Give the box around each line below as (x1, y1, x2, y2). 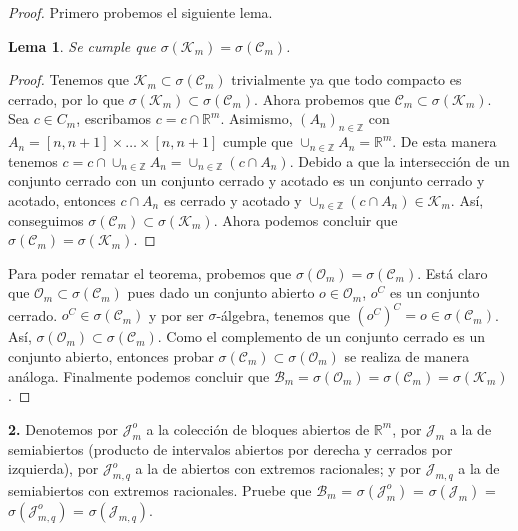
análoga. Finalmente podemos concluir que (8, 365, 270, 386)
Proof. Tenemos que (8, 69, 129, 90)
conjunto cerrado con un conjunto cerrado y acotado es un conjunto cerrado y (8, 170, 485, 191)
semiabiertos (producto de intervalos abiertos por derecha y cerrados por (8, 438, 453, 459)
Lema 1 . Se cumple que (8, 35, 156, 56)
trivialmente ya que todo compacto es (231, 69, 462, 90)
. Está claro (417, 262, 488, 283)
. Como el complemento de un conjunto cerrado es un (157, 326, 485, 347)
